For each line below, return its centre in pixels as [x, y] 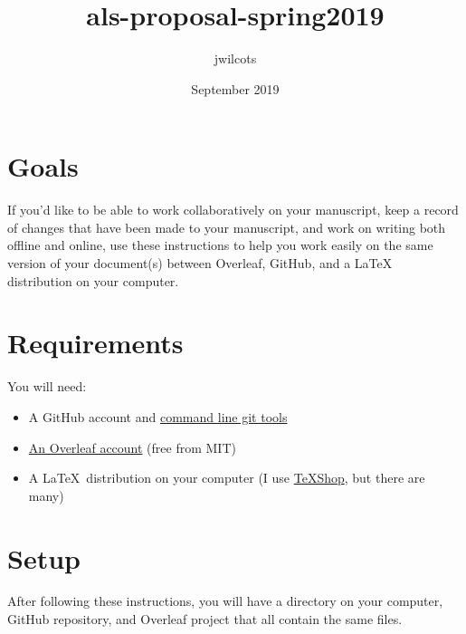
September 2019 [235, 88]
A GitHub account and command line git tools [158, 416]
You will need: [47, 386]
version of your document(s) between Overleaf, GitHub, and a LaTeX [200, 263]
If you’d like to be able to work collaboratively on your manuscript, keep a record [233, 210]
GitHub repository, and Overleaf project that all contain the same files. [205, 619]
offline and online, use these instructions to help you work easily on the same [220, 245]
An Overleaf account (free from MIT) [132, 447]
